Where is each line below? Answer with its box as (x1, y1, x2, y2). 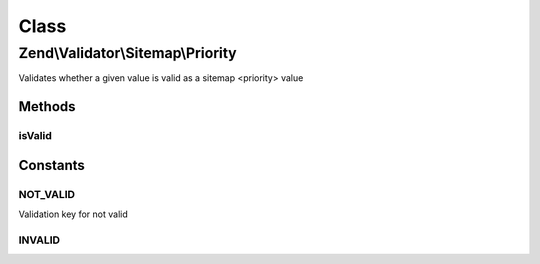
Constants (18, 156, 85, 174)
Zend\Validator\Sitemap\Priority (18, 44, 237, 62)
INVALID (18, 233, 60, 247)
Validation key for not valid (18, 208, 129, 220)
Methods (18, 98, 76, 115)
